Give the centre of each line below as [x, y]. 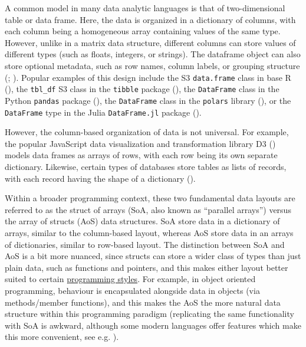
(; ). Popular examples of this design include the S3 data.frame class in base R [148, 77]
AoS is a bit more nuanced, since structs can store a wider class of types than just [153, 256]
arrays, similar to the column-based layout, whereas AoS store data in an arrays [149, 232]
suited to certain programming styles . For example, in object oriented [130, 279]
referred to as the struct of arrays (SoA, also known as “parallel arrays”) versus [148, 209]
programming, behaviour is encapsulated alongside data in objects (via [132, 290]
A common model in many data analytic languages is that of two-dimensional [145, 8]
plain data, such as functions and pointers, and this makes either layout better [147, 267]
